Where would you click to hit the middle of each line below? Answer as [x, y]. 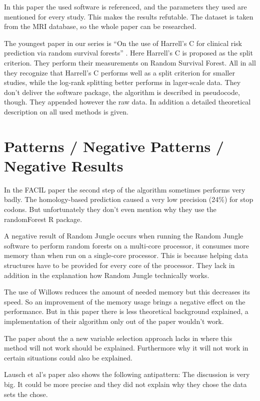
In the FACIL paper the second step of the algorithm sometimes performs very [125, 189]
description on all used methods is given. [66, 111]
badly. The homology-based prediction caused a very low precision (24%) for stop [129, 199]
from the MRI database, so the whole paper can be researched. [100, 26]
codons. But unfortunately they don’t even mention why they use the [110, 209]
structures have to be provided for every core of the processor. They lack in [119, 265]
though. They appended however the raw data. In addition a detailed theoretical [127, 102]
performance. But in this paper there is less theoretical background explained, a [126, 311]
